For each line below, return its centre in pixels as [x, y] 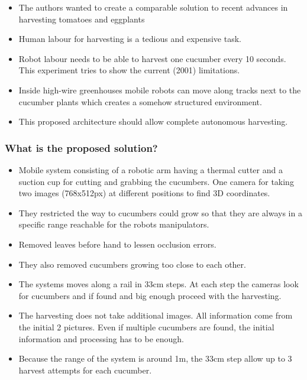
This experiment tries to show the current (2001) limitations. [129, 70]
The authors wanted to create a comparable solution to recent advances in [153, 7]
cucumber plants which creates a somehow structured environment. [140, 101]
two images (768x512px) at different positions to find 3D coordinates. [144, 193]
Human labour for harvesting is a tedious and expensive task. [130, 39]
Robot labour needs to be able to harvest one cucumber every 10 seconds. [152, 58]
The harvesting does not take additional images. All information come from [156, 315]
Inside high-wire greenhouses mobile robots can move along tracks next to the [160, 90]
